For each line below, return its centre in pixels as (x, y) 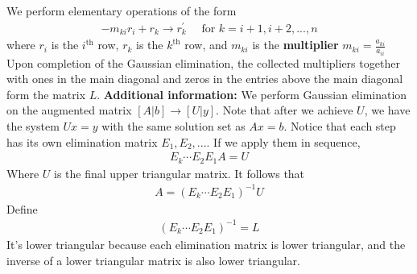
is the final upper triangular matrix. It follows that (179, 173)
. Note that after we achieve (285, 110)
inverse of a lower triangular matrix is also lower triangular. (153, 260)
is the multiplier (295, 45)
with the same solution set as (173, 126)
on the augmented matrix (69, 110)
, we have (387, 110)
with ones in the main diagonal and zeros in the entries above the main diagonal (205, 79)
